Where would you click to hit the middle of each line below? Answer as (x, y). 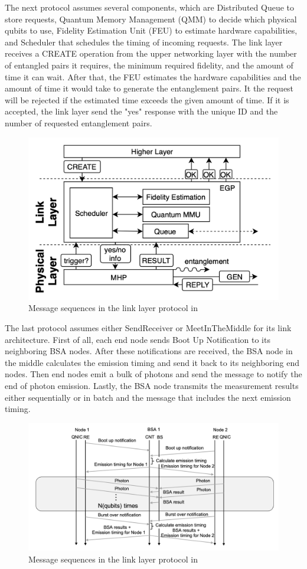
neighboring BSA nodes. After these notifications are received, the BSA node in (149, 351)
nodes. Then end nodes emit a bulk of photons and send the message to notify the (153, 374)
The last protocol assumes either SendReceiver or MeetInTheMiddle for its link (148, 328)
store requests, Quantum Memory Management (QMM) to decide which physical (151, 19)
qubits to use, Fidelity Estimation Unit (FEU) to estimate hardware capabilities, (151, 30)
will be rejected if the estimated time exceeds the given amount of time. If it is (147, 99)
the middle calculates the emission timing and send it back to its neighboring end (152, 362)
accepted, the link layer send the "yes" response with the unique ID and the (141, 111)
